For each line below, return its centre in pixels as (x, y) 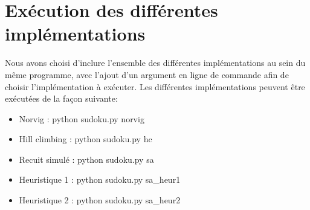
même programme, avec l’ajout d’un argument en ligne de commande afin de (147, 74)
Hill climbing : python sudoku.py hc (86, 139)
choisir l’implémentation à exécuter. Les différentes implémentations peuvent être (155, 86)
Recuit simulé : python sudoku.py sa (86, 159)
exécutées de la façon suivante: (61, 98)
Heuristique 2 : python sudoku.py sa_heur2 (100, 200)
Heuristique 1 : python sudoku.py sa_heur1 (100, 179)
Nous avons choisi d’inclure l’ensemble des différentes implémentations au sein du (155, 63)
